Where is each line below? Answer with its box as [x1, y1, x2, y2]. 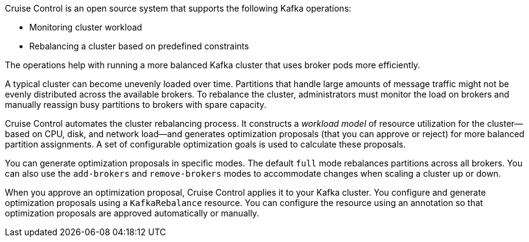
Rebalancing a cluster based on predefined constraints [29, 41, 249, 51]
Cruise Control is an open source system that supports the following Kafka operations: [5, 3, 352, 13]
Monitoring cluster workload [29, 22, 143, 32]
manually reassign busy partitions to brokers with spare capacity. [5, 99, 267, 110]
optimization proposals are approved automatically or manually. [5, 208, 260, 218]
